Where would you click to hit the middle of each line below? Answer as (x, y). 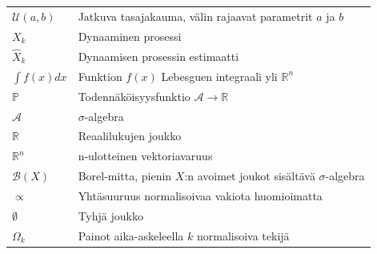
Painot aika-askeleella (131, 235)
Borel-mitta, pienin (125, 176)
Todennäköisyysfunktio (134, 96)
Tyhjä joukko (110, 215)
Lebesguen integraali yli (219, 76)
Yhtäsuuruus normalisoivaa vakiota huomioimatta (200, 195)
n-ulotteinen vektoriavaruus (145, 156)
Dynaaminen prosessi (130, 36)
